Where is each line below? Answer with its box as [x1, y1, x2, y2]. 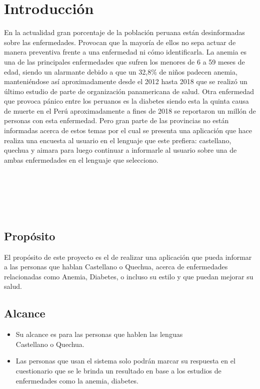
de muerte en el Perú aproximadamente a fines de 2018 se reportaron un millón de [4, 105, 256, 116]
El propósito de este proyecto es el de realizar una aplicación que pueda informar [4, 251, 252, 262]
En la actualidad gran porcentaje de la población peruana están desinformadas [4, 27, 245, 38]
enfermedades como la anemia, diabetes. [15, 375, 138, 385]
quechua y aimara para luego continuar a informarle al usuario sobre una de [4, 145, 237, 155]
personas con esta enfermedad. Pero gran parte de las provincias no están [4, 115, 229, 126]
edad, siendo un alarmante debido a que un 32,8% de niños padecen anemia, [4, 66, 237, 77]
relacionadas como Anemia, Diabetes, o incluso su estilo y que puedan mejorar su [4, 271, 253, 281]
